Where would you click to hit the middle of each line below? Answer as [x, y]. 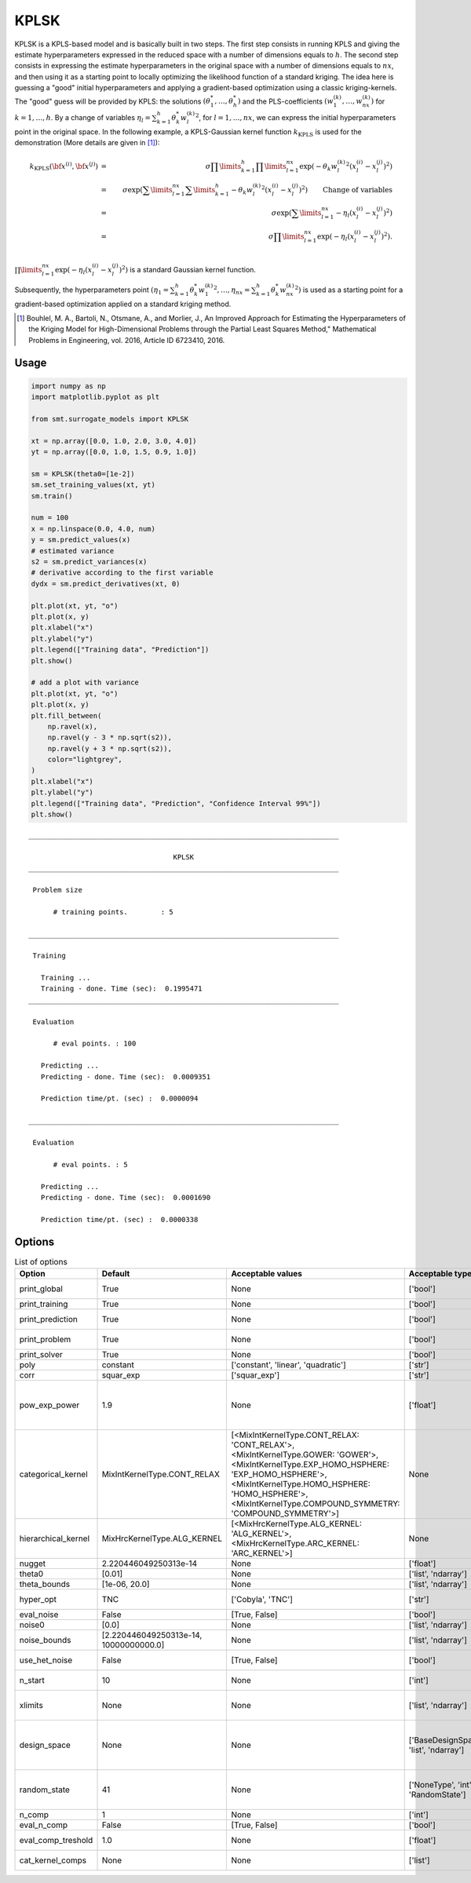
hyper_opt [38, 1599]
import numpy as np [68, 386]
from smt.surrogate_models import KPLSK [110, 419]
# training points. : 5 [113, 912]
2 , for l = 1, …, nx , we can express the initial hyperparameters [296, 117]
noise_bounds [45, 1640]
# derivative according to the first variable [122, 573]
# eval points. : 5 [91, 1164]
